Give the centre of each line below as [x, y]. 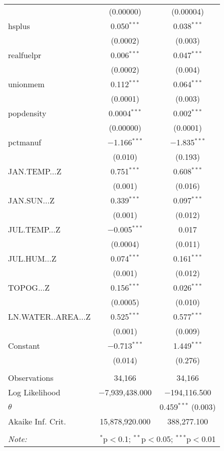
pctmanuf [25, 142]
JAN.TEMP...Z [35, 171]
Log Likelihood [34, 392]
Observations [31, 378]
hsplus [19, 26]
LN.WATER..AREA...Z [49, 316]
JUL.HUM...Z [32, 258]
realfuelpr [25, 55]
